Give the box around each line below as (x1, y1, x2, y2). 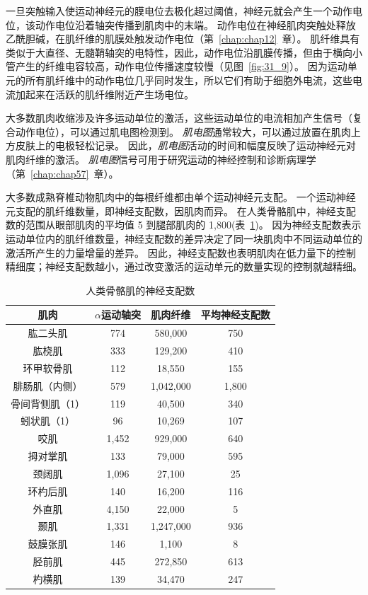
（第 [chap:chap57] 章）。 (6, 166, 119, 180)
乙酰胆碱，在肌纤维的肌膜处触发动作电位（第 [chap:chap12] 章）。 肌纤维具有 (6, 31, 360, 46)
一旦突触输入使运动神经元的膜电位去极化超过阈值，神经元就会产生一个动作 (6, 4, 352, 18)
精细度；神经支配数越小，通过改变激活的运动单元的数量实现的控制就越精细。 (6, 259, 362, 274)
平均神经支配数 (200, 307, 270, 322)
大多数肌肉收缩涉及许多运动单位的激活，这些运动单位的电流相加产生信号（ (6, 110, 352, 125)
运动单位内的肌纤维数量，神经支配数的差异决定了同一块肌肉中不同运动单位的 (6, 231, 362, 245)
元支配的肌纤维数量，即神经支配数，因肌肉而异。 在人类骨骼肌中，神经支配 (6, 203, 356, 218)
